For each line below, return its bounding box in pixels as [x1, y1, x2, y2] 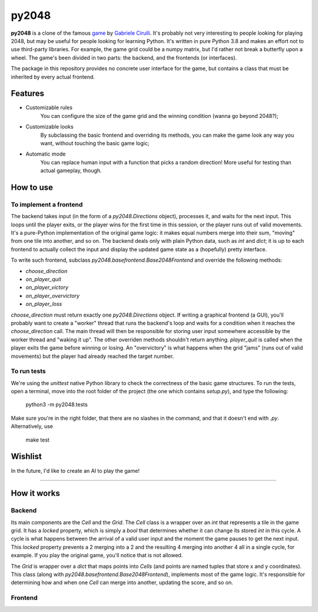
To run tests [11, 367, 47, 376]
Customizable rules [25, 104, 73, 111]
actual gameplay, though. [40, 167, 102, 174]
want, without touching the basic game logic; [40, 139, 150, 147]
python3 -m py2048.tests [25, 401, 88, 408]
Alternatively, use [11, 423, 53, 430]
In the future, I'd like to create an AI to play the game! [11, 467, 140, 474]
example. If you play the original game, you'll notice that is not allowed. [11, 552, 183, 559]
